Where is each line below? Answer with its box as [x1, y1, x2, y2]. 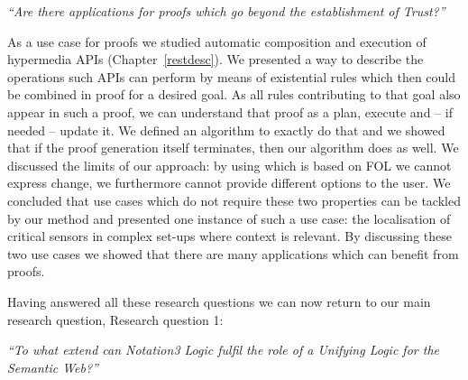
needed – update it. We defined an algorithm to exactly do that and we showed [7, 120, 445, 139]
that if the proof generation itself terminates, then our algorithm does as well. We [7, 138, 459, 157]
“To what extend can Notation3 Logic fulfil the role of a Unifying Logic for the [7, 340, 439, 359]
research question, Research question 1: [7, 310, 224, 329]
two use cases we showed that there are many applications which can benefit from [7, 244, 459, 263]
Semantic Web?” [7, 357, 98, 376]
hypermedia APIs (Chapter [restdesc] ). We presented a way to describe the [7, 50, 424, 69]
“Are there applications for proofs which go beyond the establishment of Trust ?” [7, 2, 445, 20]
